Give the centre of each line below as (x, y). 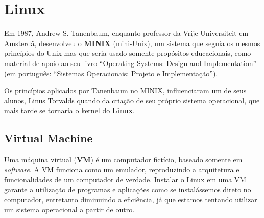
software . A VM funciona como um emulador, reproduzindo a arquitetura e (122, 169)
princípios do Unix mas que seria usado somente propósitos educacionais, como (128, 53)
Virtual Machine (49, 138)
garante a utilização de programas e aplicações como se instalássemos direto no (128, 189)
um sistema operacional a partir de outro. (69, 210)
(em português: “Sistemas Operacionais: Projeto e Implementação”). (111, 73)
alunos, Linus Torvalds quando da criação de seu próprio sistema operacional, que (132, 100)
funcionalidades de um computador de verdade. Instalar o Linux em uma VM (125, 179)
